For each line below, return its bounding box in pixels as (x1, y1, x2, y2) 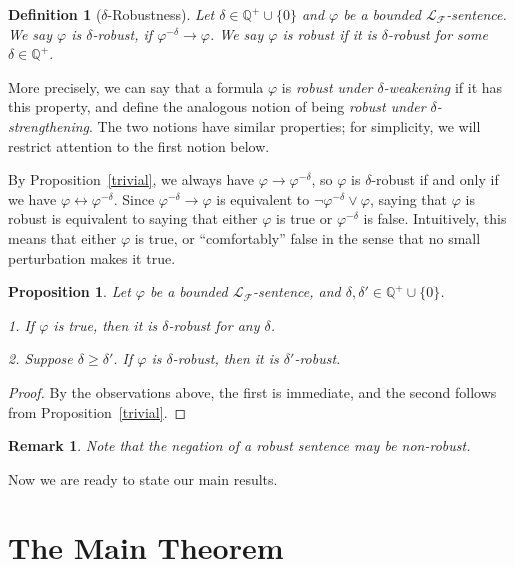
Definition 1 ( (8, 4, 102, 24)
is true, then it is (53, 314, 158, 335)
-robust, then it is (172, 348, 279, 369)
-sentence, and (253, 281, 341, 302)
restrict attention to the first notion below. (8, 135, 270, 156)
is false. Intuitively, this (363, 208, 507, 229)
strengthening (8, 115, 90, 136)
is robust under (281, 76, 373, 97)
